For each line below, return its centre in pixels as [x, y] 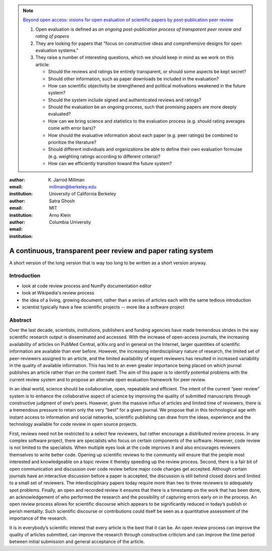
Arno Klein [60, 215]
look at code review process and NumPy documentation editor [87, 286]
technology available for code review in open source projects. [74, 424]
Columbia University [70, 222]
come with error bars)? [72, 128]
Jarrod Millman [69, 180]
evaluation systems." [57, 50]
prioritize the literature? [72, 142]
